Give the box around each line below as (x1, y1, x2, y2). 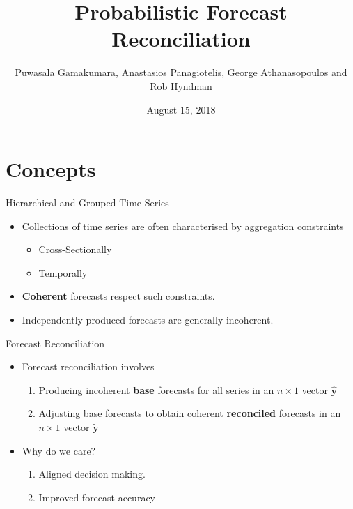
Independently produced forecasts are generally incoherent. (22, 312, 274, 326)
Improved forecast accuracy (38, 489, 155, 504)
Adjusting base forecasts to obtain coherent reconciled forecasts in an (38, 406, 341, 420)
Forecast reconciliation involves (22, 359, 155, 374)
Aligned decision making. (38, 466, 146, 481)
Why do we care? (22, 443, 96, 457)
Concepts (6, 155, 96, 183)
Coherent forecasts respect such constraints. (22, 289, 215, 303)
